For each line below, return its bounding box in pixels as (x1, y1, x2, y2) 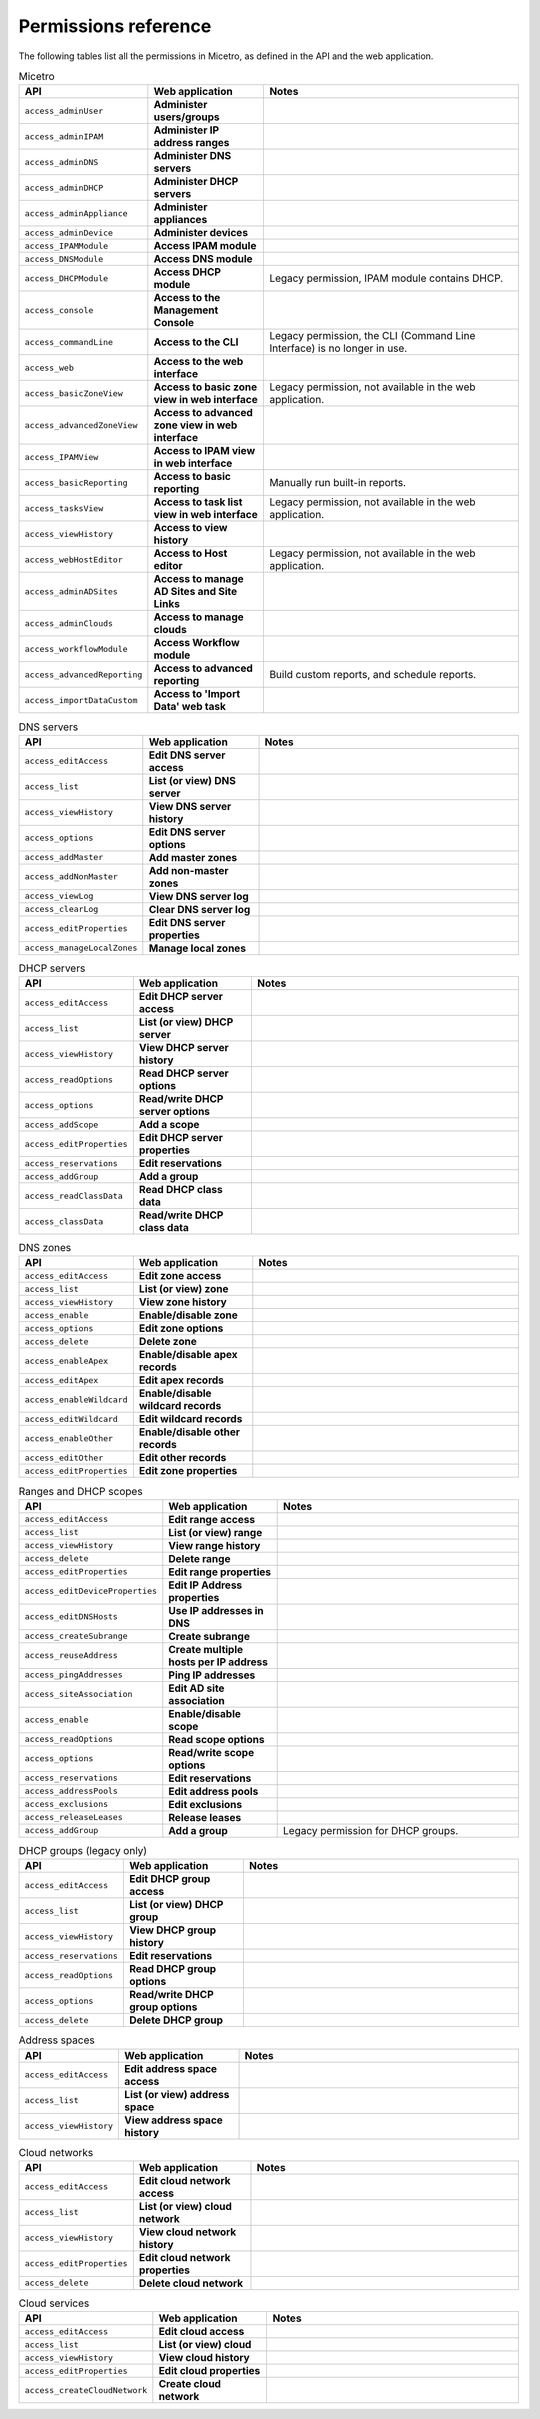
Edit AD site (168, 1681, 225, 1695)
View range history (168, 1538, 261, 1552)
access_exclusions (24, 1799, 109, 1810)
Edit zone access (138, 1269, 222, 1283)
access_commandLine (24, 336, 114, 347)
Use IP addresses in (168, 1603, 264, 1617)
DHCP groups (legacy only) (18, 1844, 148, 1857)
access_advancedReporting (24, 669, 143, 680)
